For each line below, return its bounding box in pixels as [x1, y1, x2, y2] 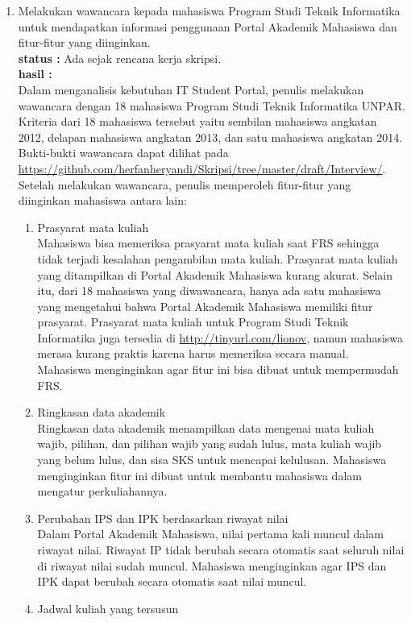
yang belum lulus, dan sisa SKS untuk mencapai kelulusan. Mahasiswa [37, 451, 387, 468]
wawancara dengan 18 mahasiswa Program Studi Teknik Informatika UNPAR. [18, 97, 405, 114]
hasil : [18, 65, 52, 82]
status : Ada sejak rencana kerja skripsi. [18, 49, 222, 66]
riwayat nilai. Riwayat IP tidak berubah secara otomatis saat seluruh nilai [37, 541, 405, 558]
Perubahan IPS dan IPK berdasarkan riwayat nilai [37, 509, 289, 526]
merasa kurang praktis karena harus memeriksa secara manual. [37, 345, 349, 362]
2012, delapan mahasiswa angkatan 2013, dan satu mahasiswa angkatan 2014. [18, 128, 403, 145]
